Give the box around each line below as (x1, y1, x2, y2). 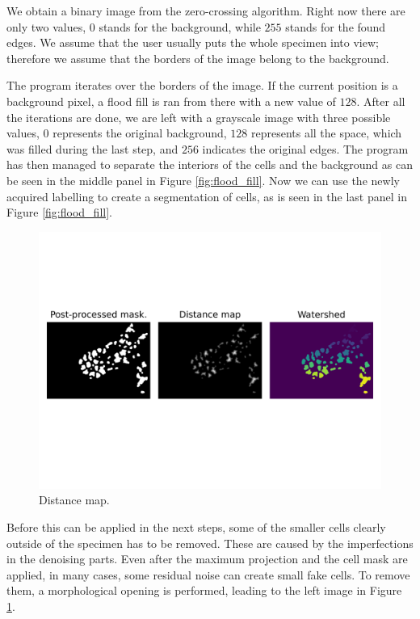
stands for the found (285, 18, 386, 35)
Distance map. (39, 491, 110, 508)
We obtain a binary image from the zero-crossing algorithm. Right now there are (6, 2, 405, 19)
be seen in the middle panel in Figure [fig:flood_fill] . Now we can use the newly (6, 171, 400, 188)
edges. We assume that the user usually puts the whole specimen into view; (6, 34, 379, 51)
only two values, (6, 18, 86, 35)
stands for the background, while (99, 18, 261, 35)
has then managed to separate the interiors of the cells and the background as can (6, 156, 413, 173)
